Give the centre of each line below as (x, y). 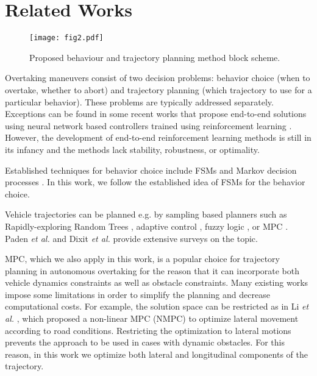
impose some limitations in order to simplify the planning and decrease (137, 294)
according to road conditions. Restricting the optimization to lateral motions (148, 330)
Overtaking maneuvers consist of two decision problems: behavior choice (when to (158, 78)
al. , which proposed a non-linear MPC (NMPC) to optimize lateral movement (152, 318)
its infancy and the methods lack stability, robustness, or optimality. (132, 149)
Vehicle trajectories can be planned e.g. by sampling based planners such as (146, 214)
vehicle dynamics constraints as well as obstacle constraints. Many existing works (157, 282)
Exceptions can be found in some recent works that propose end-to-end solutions (156, 114)
